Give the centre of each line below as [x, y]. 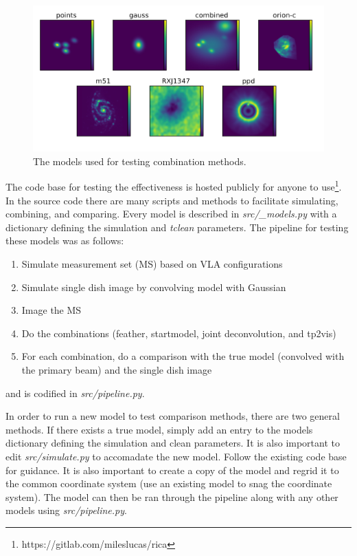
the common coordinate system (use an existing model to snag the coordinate [169, 483]
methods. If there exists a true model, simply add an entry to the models [159, 429]
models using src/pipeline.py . [66, 510]
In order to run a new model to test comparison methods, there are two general [173, 416]
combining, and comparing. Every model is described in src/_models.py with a [171, 214]
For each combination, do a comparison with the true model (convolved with [183, 356]
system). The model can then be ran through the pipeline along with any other [172, 496]
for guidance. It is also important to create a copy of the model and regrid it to [172, 470]
